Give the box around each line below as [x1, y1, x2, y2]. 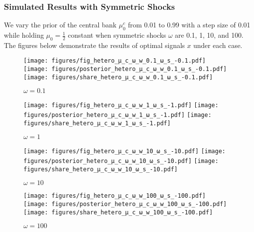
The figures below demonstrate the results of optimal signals [4, 40, 185, 50]
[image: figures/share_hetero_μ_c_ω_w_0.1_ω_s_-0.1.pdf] [23, 73, 213, 81]
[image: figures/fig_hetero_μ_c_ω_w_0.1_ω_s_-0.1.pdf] [23, 57, 206, 65]
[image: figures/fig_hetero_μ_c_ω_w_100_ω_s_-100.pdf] [23, 192, 206, 200]
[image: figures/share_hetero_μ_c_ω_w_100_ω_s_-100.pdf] [23, 209, 213, 216]
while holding [4, 30, 44, 40]
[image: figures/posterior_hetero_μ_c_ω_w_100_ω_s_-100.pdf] [23, 200, 227, 208]
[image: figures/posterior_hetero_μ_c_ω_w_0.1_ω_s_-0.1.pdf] [23, 66, 227, 73]
